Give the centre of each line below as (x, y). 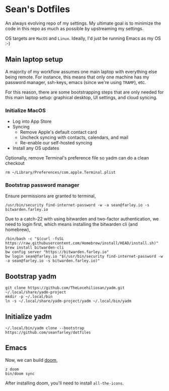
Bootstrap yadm (31, 276)
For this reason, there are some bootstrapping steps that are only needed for (84, 92)
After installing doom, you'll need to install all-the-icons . (65, 383)
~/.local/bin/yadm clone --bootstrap (45, 328)
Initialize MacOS (26, 110)
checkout (15, 163)
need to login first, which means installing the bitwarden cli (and (72, 224)
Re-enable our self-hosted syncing (56, 143)
